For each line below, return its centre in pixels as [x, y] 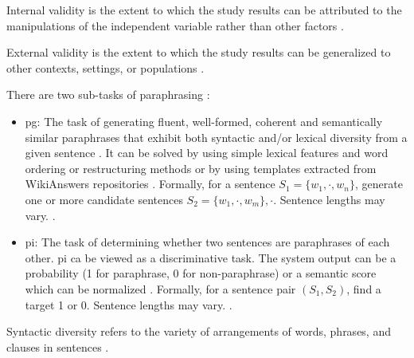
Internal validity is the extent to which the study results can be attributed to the [204, 10]
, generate [379, 184]
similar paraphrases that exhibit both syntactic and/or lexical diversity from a [216, 137]
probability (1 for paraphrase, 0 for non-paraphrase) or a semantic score [201, 273]
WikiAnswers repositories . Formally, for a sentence [150, 184]
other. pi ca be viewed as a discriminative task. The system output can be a [211, 257]
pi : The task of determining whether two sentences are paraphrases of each [207, 242]
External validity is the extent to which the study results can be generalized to [199, 52]
